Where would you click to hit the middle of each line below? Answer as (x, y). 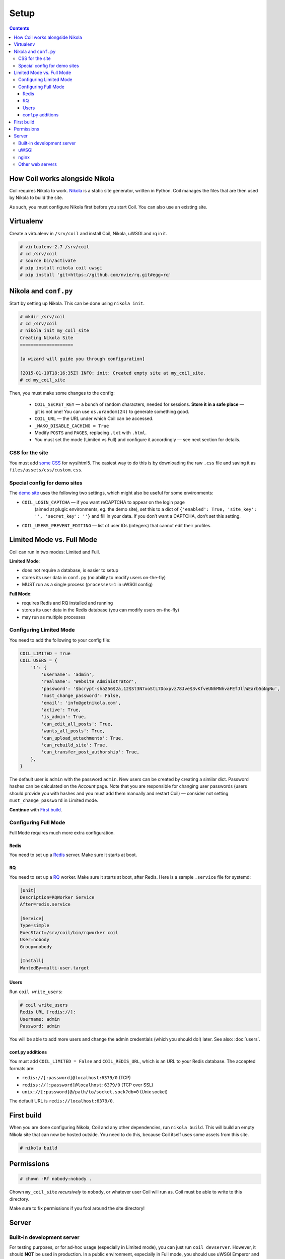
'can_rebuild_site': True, (74, 745)
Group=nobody (36, 947)
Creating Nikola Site (47, 338)
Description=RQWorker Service (57, 897)
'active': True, (61, 710)
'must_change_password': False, (81, 696)
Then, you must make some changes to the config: (62, 393)
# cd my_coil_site (43, 380)
